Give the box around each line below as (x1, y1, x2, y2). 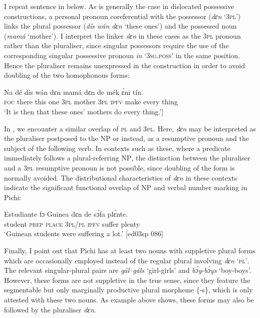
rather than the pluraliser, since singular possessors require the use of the (4, 40, 229, 51)
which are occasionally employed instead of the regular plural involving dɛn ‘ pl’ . (4, 255, 249, 265)
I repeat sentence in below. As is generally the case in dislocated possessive (4, 1, 234, 11)
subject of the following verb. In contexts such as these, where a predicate (4, 142, 230, 153)
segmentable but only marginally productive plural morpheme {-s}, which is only (4, 284, 253, 295)
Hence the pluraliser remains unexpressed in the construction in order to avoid (4, 60, 245, 70)
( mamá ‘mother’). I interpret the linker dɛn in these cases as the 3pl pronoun (4, 30, 241, 41)
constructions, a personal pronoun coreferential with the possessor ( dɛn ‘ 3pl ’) (4, 11, 241, 21)
